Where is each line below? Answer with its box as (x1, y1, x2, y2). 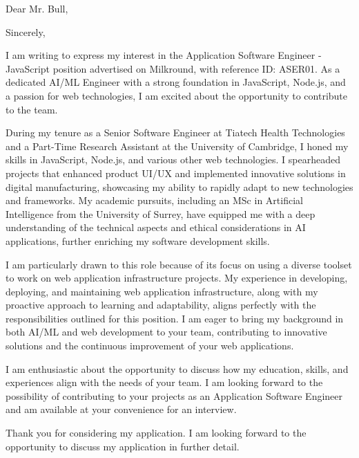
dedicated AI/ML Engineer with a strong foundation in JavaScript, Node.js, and (6, 75, 346, 89)
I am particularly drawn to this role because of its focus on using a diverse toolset (6, 257, 352, 271)
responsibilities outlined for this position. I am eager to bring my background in (6, 311, 344, 325)
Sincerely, (6, 24, 46, 39)
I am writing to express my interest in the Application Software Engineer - (6, 48, 322, 62)
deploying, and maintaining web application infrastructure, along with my (6, 284, 318, 298)
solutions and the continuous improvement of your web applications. (6, 338, 294, 353)
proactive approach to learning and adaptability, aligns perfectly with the (6, 297, 316, 312)
